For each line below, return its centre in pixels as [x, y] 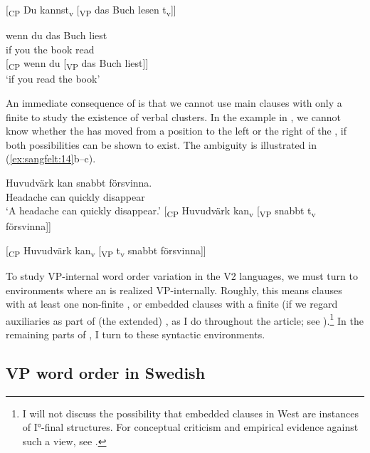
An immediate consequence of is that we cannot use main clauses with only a [174, 103]
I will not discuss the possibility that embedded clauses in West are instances [190, 413]
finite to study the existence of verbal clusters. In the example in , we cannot [173, 116]
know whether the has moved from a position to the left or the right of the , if [176, 131]
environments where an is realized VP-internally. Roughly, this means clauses [174, 290]
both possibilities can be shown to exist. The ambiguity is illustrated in [161, 144]
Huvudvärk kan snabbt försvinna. [79, 182]
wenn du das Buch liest [57, 35]
